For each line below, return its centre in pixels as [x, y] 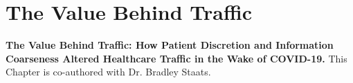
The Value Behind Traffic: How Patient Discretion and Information [170, 45]
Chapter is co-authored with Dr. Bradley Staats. [108, 72]
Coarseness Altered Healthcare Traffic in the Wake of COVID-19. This [176, 58]
